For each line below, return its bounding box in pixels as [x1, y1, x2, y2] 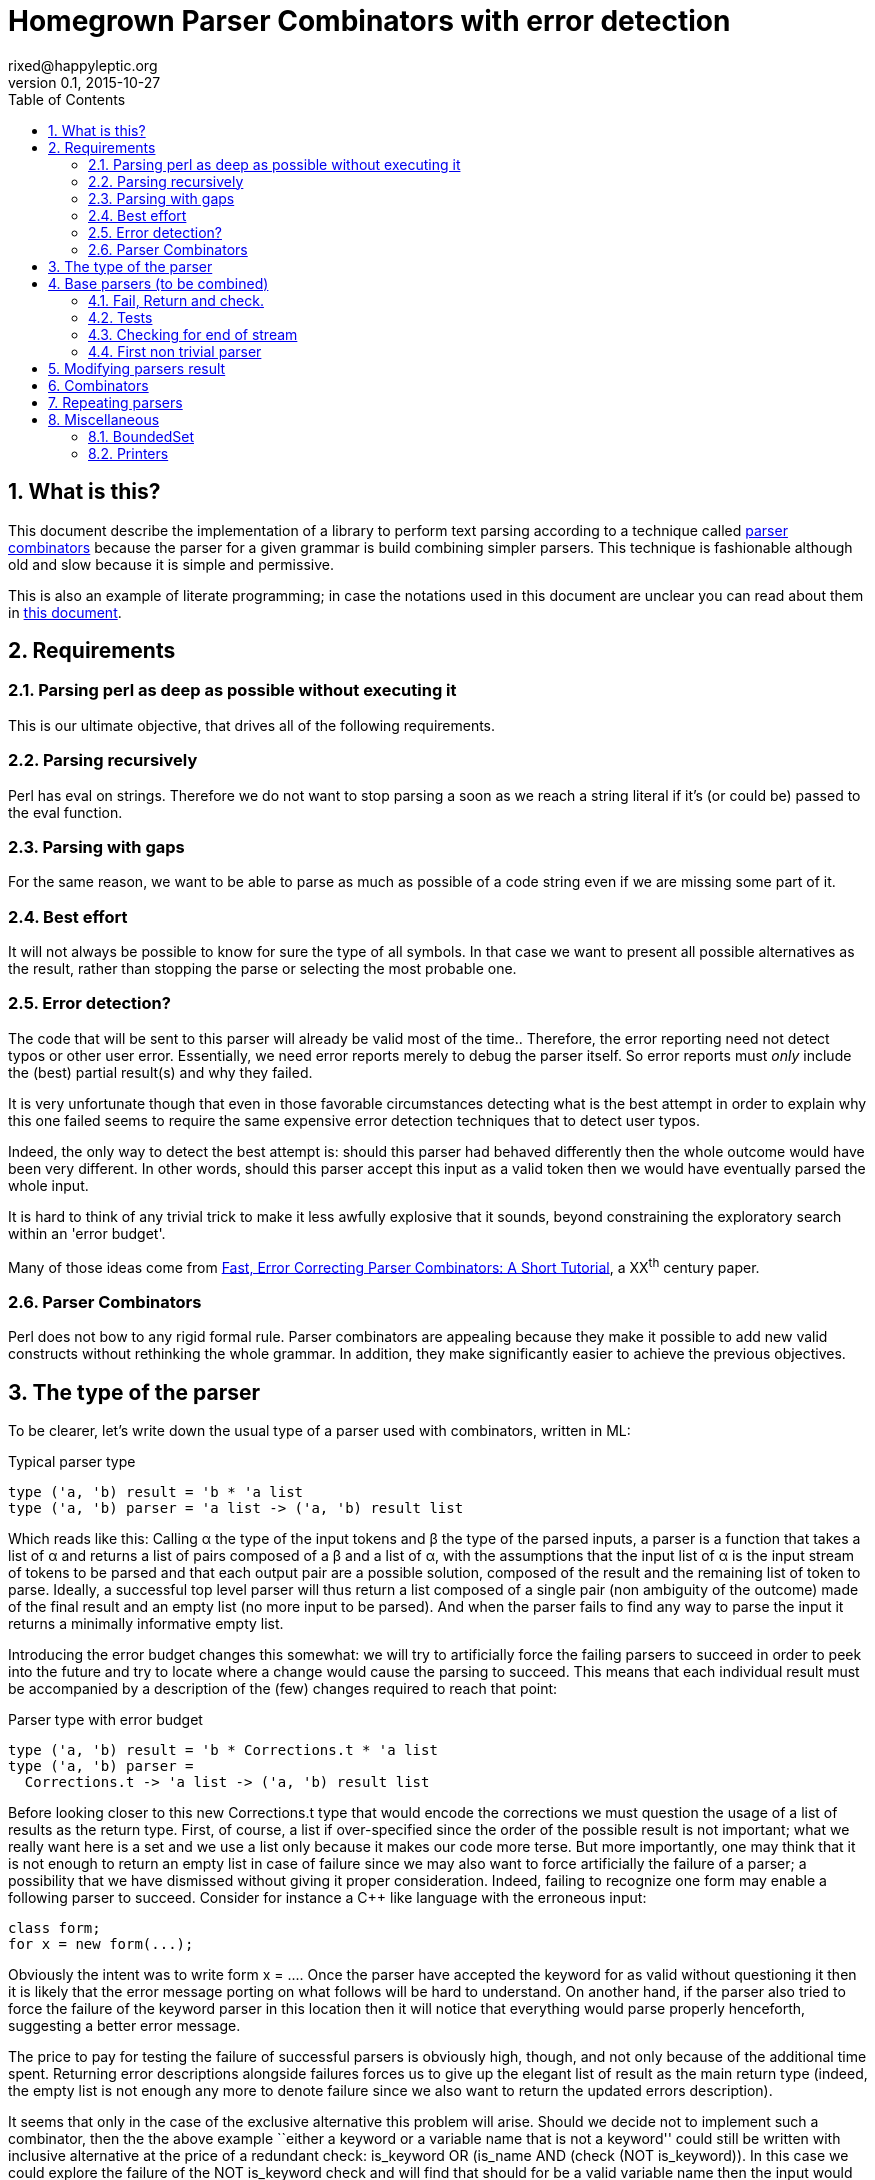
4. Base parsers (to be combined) [48, 274, 269, 292]
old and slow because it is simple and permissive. [8, 555, 334, 573]
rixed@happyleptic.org [8, 56, 158, 74]
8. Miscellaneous [48, 410, 160, 428]
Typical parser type [8, 1453, 136, 1471]
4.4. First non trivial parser [88, 342, 262, 360]
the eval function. [8, 803, 123, 821]
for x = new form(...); [8, 1936, 194, 1953]
